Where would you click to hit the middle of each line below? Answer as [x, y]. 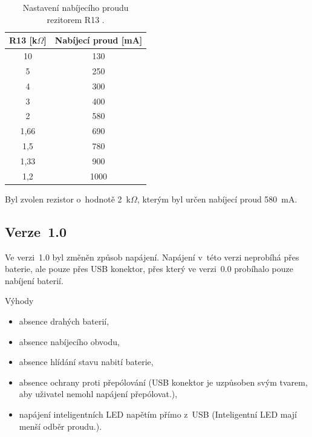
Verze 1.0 [36, 231]
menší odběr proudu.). [60, 426]
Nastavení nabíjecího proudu [76, 7]
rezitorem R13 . [76, 19]
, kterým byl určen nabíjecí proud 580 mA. [217, 199]
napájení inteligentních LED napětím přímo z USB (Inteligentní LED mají [158, 414]
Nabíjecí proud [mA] [99, 40]
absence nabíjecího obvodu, [69, 341]
